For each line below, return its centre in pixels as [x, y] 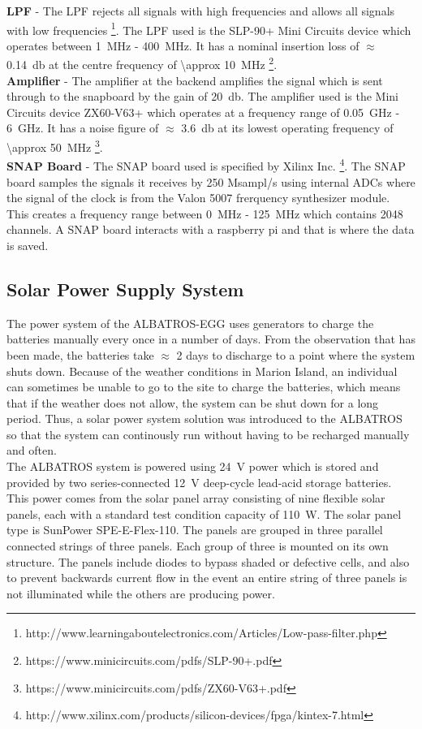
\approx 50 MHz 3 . [55, 146]
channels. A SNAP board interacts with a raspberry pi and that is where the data [211, 229]
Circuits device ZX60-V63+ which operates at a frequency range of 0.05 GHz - [203, 112]
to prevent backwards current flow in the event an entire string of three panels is [207, 578]
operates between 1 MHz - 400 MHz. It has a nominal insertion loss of [183, 45]
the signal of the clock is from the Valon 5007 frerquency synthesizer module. [198, 198]
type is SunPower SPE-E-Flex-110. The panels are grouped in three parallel [195, 530]
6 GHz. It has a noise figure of [83, 128]
